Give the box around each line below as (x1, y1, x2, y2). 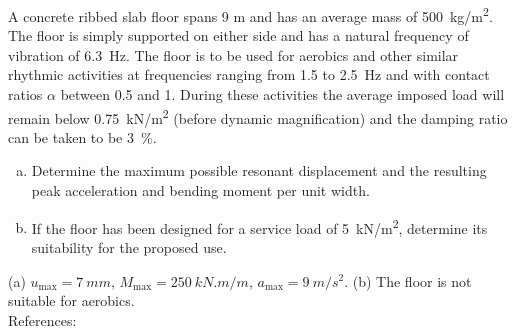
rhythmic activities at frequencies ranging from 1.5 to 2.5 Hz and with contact (8, 64, 490, 85)
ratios (8, 84, 43, 105)
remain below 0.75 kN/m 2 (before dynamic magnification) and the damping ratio (8, 104, 508, 128)
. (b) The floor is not (344, 270, 472, 291)
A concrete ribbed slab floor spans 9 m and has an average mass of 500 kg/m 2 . (8, 3, 493, 26)
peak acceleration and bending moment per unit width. (31, 180, 370, 201)
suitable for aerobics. (8, 290, 135, 311)
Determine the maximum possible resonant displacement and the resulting (31, 160, 487, 181)
